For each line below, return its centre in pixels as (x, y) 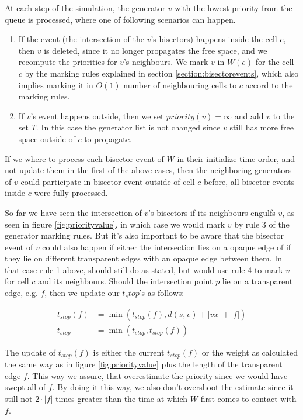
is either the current (129, 352)
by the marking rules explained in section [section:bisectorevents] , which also (162, 73)
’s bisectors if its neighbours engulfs (212, 212)
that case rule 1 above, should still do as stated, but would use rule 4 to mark (144, 269)
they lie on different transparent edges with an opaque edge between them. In (144, 258)
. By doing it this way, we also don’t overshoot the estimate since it (173, 387)
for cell (17, 281)
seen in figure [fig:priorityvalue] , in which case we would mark (115, 224)
